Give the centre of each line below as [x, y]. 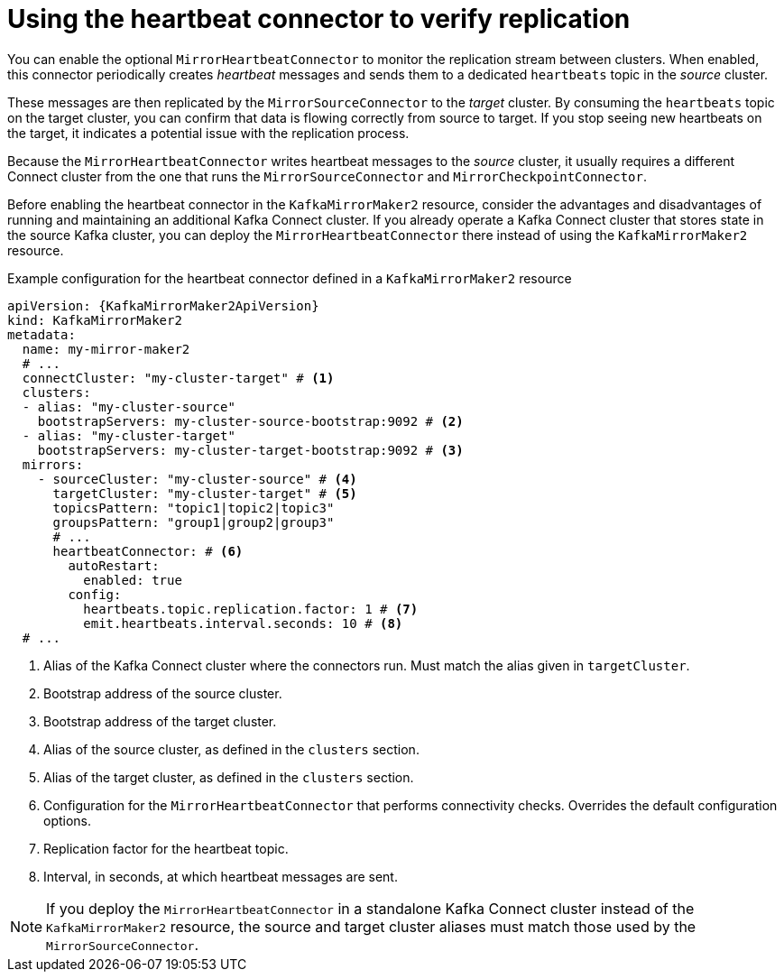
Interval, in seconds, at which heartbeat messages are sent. [221, 876]
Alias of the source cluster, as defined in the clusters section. [231, 749]
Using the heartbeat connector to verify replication [319, 19]
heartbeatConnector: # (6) [148, 551]
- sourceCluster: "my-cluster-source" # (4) [197, 479]
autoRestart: [114, 565]
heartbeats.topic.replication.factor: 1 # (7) [251, 609]
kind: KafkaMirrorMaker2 [95, 320]
